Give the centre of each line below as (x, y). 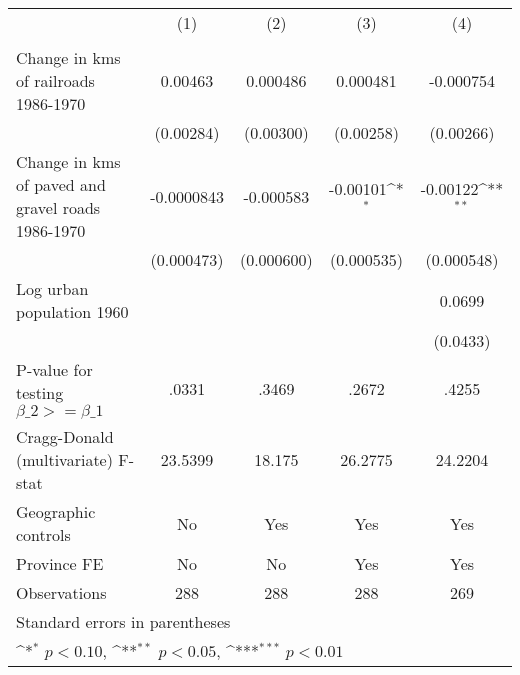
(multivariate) (64, 459)
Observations (61, 592)
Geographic (56, 511)
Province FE (60, 563)
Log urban (52, 288)
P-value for (54, 369)
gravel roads (58, 207)
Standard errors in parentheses (123, 621)
